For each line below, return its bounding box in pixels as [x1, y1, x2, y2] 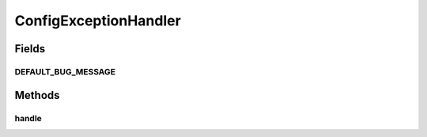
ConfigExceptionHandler [14, 12, 181, 29]
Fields [14, 42, 46, 55]
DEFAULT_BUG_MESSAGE [14, 66, 116, 77]
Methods [14, 88, 60, 102]
